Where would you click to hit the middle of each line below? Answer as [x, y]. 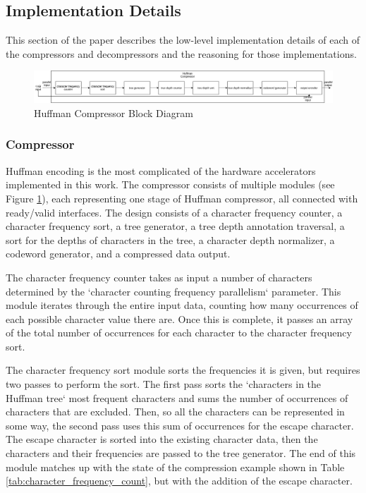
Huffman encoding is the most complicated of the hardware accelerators [161, 170]
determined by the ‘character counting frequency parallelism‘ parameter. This [173, 291]
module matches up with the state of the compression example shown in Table [175, 467]
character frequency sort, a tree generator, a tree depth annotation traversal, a [175, 226]
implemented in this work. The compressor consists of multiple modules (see [170, 184]
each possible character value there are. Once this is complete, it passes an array [179, 318]
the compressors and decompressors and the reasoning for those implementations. [181, 53]
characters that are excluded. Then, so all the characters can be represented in [175, 412]
